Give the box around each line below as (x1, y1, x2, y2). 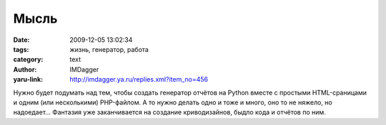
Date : (13, 36, 30, 44)
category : (13, 55, 44, 64)
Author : (13, 65, 37, 74)
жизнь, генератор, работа (69, 45, 149, 53)
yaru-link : (13, 75, 43, 84)
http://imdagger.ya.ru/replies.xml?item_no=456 (69, 75, 209, 84)
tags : (13, 45, 29, 53)
